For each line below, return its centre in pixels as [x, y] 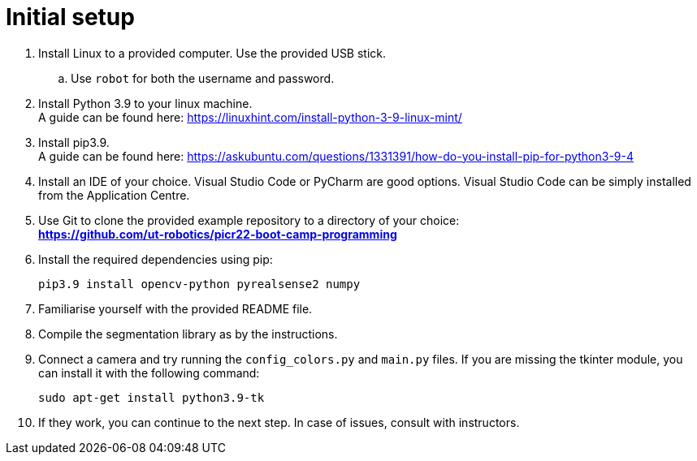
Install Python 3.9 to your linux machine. [145, 103]
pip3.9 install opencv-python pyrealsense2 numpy [199, 284]
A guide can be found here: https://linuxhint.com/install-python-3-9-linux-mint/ [250, 117]
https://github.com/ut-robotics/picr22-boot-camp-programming [218, 234]
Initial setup [70, 17]
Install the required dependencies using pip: [156, 259]
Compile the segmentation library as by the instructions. [188, 334]
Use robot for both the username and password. [203, 78]
